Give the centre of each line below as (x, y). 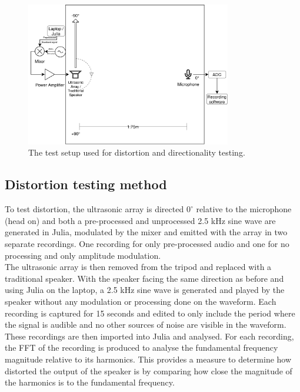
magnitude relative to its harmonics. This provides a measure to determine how (148, 359)
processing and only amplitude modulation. (83, 255)
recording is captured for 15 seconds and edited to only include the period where (150, 313)
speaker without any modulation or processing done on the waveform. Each (141, 301)
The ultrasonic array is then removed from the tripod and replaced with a (138, 267)
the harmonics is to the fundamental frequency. (90, 382)
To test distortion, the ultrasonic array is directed (94, 209)
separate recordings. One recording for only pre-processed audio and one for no (147, 243)
